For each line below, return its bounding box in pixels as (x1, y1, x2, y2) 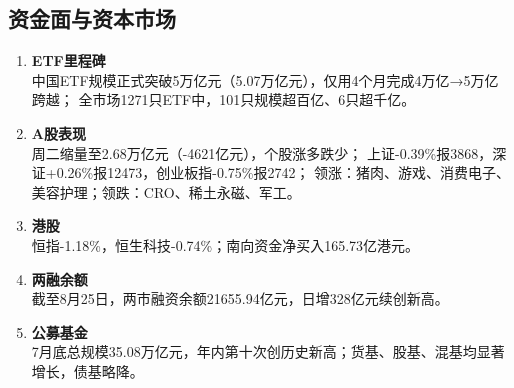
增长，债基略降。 (31, 360, 144, 381)
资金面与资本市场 (8, 3, 176, 34)
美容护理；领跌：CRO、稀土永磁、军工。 (31, 181, 301, 202)
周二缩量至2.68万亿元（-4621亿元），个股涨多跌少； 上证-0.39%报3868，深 (31, 142, 507, 163)
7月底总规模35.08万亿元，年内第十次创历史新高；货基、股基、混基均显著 (31, 341, 505, 362)
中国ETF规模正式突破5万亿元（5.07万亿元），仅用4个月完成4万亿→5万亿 (31, 69, 499, 90)
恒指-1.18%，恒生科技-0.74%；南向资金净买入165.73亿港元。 (31, 234, 420, 255)
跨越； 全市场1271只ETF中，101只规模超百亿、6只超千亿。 (31, 89, 416, 110)
